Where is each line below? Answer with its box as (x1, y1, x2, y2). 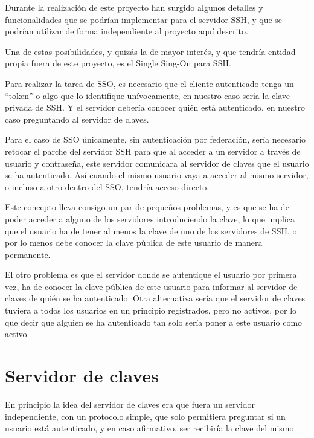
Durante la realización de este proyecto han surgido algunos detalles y (5, 1, 263, 13)
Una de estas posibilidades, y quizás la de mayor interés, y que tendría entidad (5, 45, 296, 57)
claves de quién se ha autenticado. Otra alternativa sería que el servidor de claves (5, 292, 306, 304)
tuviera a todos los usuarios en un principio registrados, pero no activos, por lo (5, 304, 297, 317)
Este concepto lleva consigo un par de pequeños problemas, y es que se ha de (5, 201, 289, 213)
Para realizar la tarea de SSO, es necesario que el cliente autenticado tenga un (5, 77, 294, 89)
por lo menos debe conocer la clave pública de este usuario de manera (5, 236, 263, 249)
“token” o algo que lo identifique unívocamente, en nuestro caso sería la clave (5, 89, 290, 101)
